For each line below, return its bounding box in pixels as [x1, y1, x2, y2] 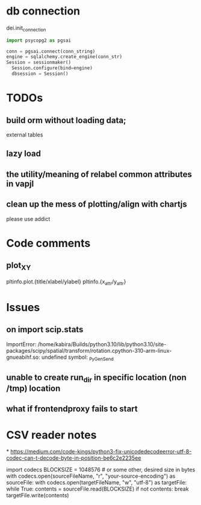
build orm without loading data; [6, 115, 126, 125]
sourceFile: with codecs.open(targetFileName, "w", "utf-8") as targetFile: [6, 479, 187, 486]
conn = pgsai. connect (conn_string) [6, 48, 96, 54]
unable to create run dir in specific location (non [6, 372, 187, 384]
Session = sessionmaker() [6, 59, 71, 66]
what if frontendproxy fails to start [6, 404, 138, 414]
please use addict [6, 215, 51, 222]
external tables [6, 131, 43, 138]
